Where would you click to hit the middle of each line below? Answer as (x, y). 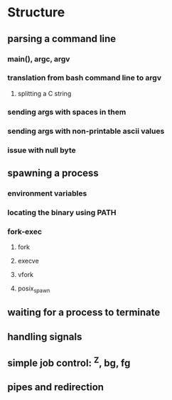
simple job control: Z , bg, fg (69, 362)
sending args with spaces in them (67, 112)
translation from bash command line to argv (85, 78)
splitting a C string (44, 93)
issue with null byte (42, 150)
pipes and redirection (56, 388)
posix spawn (34, 289)
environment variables (47, 193)
